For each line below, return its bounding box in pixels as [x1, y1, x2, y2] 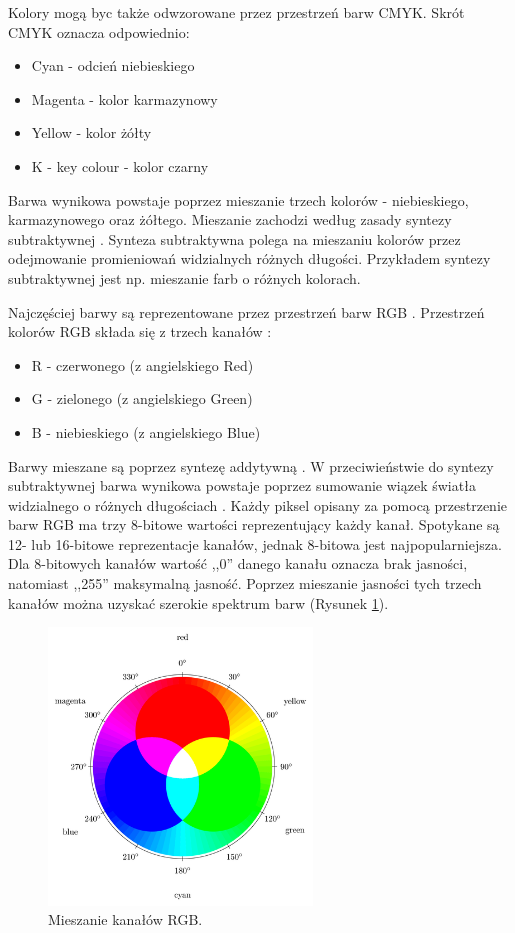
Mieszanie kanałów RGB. [48, 909, 203, 930]
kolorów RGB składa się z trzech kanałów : [8, 321, 272, 342]
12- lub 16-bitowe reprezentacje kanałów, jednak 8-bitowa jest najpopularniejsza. [8, 533, 502, 554]
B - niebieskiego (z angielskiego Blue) [31, 421, 261, 442]
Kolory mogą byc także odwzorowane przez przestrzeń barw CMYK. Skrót [8, 2, 465, 22]
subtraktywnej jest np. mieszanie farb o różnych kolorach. [8, 267, 361, 288]
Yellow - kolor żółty [31, 122, 152, 143]
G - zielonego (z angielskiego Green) [31, 388, 253, 409]
